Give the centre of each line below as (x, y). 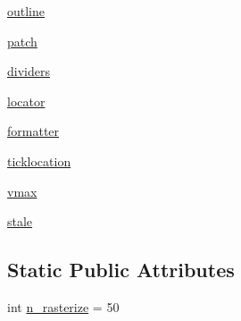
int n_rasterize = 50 (63, 306)
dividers (29, 71)
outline (26, 11)
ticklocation (39, 160)
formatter (33, 131)
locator (26, 101)
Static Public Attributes (121, 270)
